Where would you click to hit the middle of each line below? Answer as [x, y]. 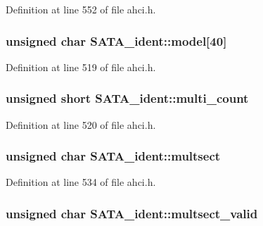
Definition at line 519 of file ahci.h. [81, 67]
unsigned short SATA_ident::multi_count [127, 98]
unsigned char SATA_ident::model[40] [116, 40]
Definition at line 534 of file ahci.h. [81, 182]
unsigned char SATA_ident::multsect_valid [132, 213]
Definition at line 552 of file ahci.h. [81, 9]
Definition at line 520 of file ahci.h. [81, 124]
